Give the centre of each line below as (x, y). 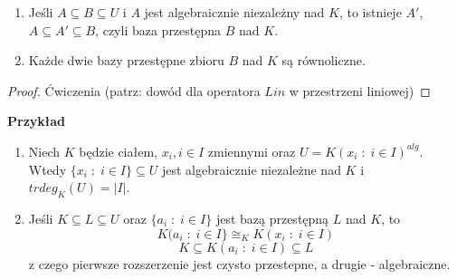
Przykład (36, 121)
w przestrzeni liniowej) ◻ (360, 90)
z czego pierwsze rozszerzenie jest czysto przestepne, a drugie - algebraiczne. (239, 263)
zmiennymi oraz (252, 151)
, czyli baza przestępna (158, 29)
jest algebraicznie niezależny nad (234, 12)
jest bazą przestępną (272, 218)
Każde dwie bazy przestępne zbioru (126, 60)
